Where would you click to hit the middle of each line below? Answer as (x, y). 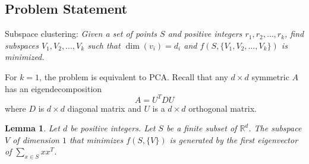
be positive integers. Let (113, 128)
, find (294, 34)
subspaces (22, 45)
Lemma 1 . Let (32, 128)
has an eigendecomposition (53, 88)
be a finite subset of (201, 128)
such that (104, 45)
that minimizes (96, 139)
